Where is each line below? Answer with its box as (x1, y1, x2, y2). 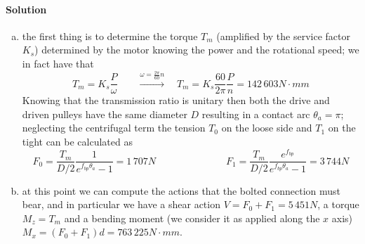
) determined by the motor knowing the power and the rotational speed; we (34, 42, 359, 57)
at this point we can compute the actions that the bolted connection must (22, 183, 341, 198)
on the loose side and (221, 120, 312, 135)
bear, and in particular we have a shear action (22, 197, 220, 212)
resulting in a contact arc (201, 106, 310, 121)
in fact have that (22, 56, 94, 70)
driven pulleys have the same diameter (22, 106, 187, 121)
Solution (6, 1, 47, 16)
